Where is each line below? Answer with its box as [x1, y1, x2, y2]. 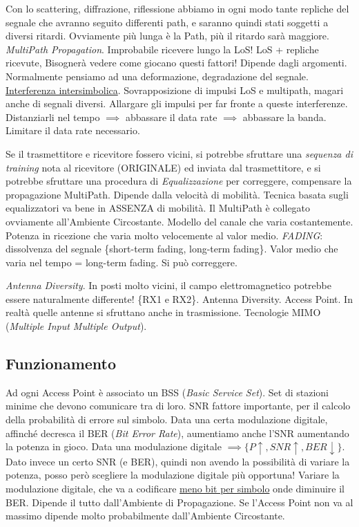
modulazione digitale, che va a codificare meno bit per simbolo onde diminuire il [6, 481, 345, 495]
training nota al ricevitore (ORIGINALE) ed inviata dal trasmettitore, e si [6, 160, 321, 174]
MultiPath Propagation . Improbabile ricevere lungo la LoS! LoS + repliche [6, 41, 319, 56]
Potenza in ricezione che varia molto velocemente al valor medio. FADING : [6, 228, 323, 242]
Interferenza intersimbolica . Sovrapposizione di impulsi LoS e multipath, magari [6, 82, 344, 97]
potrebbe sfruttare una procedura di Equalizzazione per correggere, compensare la [6, 174, 352, 188]
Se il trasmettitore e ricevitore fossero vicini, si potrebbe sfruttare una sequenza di [6, 146, 353, 160]
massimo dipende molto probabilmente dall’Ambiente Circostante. [6, 508, 285, 523]
